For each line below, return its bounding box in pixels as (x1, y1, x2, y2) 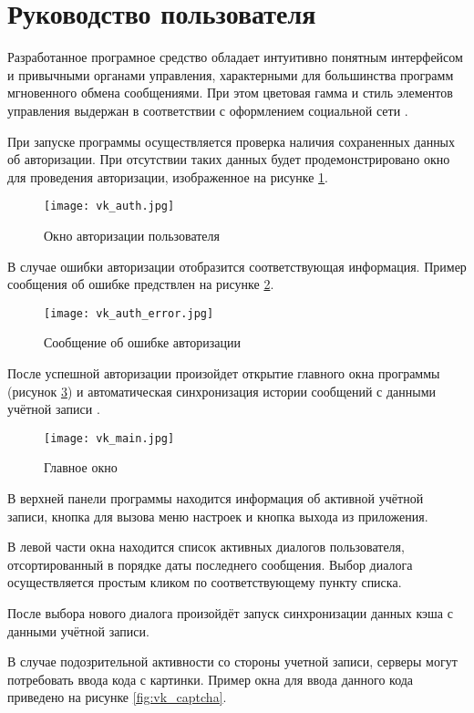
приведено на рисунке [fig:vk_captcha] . (7, 687, 227, 707)
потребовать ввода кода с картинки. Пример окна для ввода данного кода (7, 669, 414, 688)
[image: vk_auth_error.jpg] (44, 306, 214, 320)
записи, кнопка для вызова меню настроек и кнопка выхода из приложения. (7, 506, 428, 525)
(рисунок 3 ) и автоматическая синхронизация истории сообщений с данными (7, 381, 437, 400)
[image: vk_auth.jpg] (44, 200, 175, 213)
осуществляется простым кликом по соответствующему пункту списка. (7, 573, 402, 592)
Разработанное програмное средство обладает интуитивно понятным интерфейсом (7, 47, 463, 67)
